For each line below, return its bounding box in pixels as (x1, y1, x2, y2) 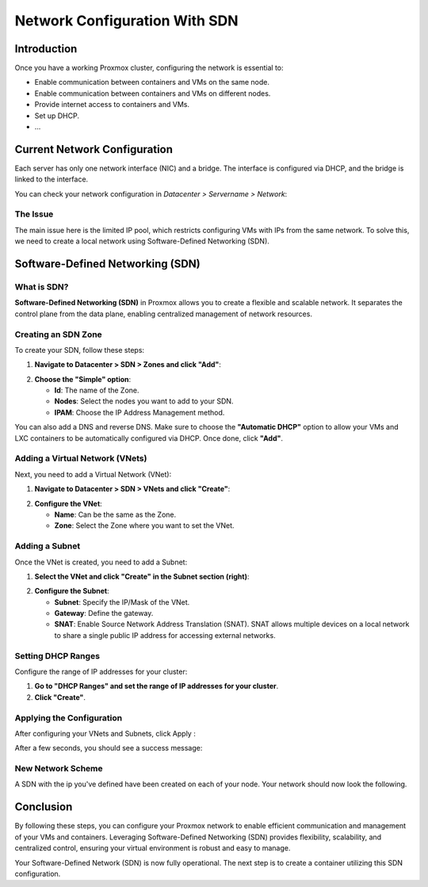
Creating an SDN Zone (14, 329, 102, 340)
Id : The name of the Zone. (54, 385, 139, 396)
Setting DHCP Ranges (14, 650, 101, 661)
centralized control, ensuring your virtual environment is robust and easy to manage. (14, 843, 291, 853)
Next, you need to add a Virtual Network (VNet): (14, 469, 172, 479)
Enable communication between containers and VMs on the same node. (34, 78, 269, 87)
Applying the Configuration (14, 712, 123, 723)
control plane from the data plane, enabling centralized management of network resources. (14, 309, 313, 319)
